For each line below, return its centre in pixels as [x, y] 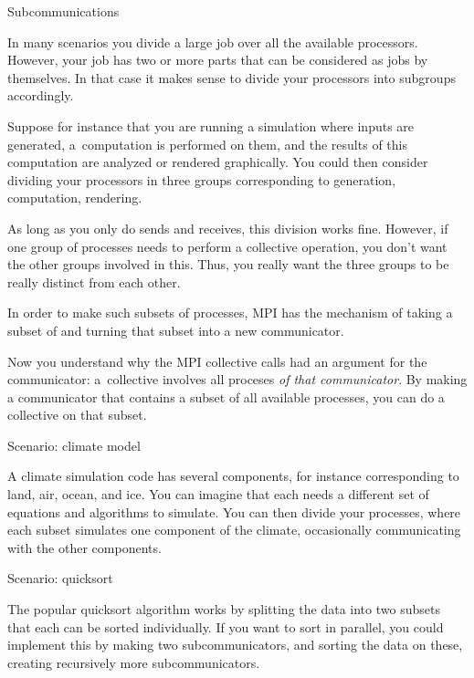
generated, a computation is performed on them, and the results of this [207, 144]
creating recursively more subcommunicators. [134, 662]
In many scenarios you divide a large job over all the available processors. [213, 42]
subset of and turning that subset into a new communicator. [176, 330]
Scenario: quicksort [60, 578]
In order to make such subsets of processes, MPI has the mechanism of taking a [230, 313]
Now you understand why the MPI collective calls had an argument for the [217, 361]
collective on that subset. [77, 415]
